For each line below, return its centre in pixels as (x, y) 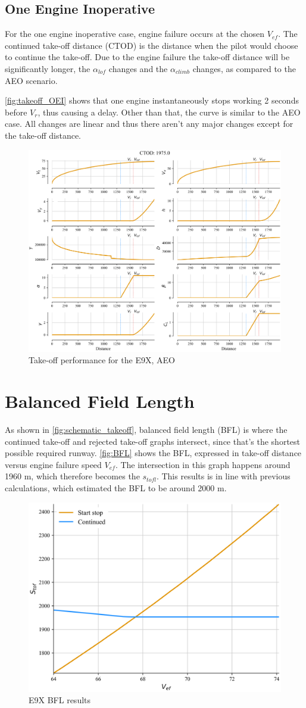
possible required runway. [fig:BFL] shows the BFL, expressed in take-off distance (153, 453)
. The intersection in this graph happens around (203, 464)
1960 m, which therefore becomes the (72, 476)
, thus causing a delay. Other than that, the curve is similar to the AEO (169, 112)
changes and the (138, 68)
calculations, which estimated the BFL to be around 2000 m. (116, 487)
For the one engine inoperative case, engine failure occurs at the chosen (135, 34)
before (16, 112)
